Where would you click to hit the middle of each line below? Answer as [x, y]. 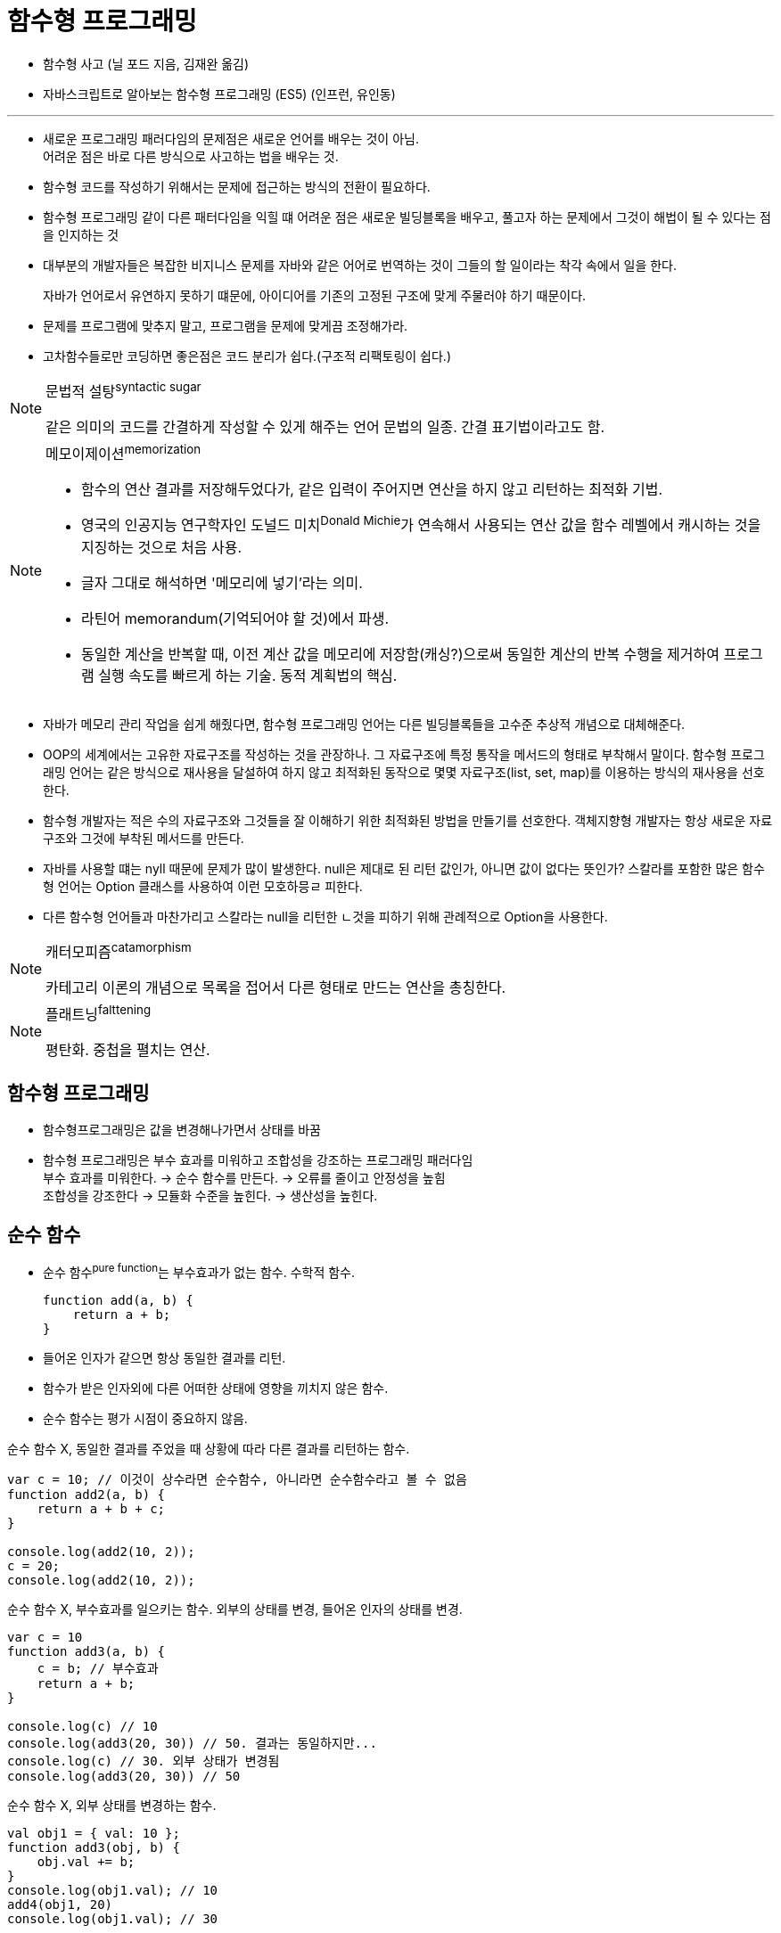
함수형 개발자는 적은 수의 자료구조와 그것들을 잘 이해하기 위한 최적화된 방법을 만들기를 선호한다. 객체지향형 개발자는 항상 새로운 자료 [408, 820]
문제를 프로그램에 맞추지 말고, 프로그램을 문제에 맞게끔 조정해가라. [226, 325]
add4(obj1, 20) [60, 1904]
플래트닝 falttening [99, 1013]
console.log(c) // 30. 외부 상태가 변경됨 [144, 1761]
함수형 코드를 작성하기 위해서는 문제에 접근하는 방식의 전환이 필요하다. [237, 186]
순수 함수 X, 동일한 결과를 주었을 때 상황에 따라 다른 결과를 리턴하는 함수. [209, 1448]
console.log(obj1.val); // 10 [113, 1890]
